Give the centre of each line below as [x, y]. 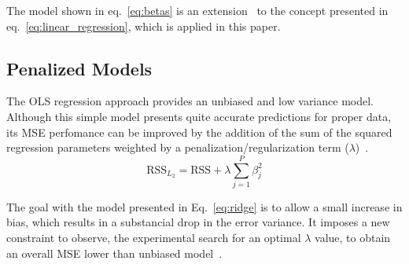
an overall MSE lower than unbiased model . [114, 253]
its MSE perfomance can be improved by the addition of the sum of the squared [199, 132]
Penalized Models [79, 68]
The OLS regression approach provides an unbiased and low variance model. [190, 101]
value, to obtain [353, 238]
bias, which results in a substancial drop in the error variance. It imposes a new [198, 222]
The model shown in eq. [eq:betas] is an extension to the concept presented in [197, 10]
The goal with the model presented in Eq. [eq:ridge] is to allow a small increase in [204, 206]
